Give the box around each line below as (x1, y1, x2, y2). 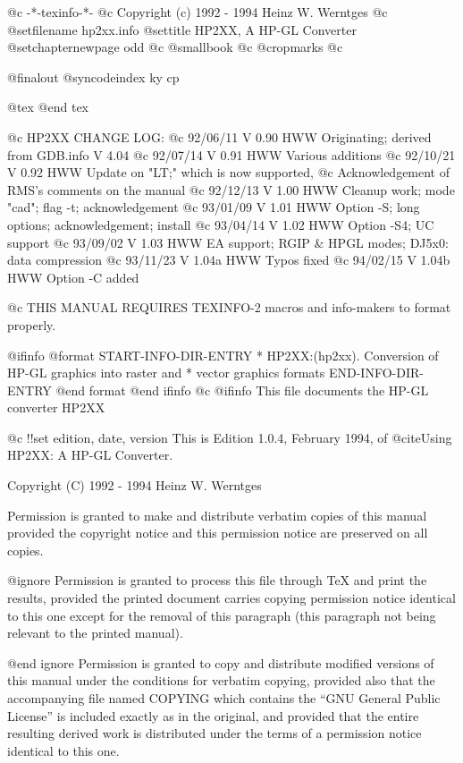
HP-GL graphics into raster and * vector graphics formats (7, 363, 325, 382)
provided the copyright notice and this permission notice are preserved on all (7, 523, 428, 542)
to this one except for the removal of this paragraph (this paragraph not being (7, 606, 436, 624)
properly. (7, 315, 56, 334)
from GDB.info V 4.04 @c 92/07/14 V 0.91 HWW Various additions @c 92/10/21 (7, 145, 456, 164)
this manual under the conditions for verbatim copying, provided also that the (7, 671, 435, 690)
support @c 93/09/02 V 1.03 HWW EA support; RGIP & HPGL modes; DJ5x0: (7, 233, 449, 251)
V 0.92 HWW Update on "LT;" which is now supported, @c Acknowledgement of (7, 163, 450, 182)
